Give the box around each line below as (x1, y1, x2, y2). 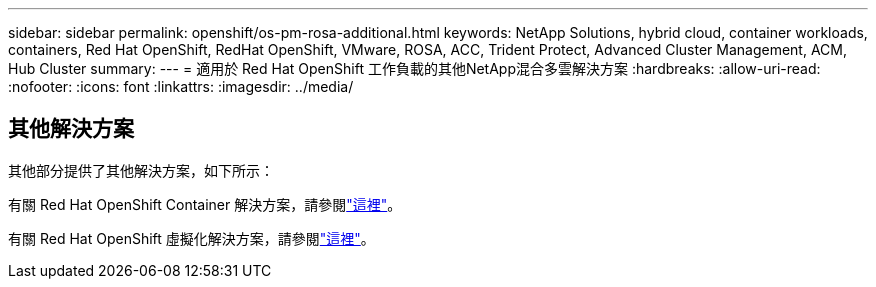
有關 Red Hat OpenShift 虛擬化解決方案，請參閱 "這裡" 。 (8, 229, 375, 247)
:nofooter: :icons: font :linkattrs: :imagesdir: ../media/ (8, 78, 354, 95)
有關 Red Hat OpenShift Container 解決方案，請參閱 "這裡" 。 (8, 195, 402, 213)
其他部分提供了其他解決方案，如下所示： (8, 161, 274, 179)
